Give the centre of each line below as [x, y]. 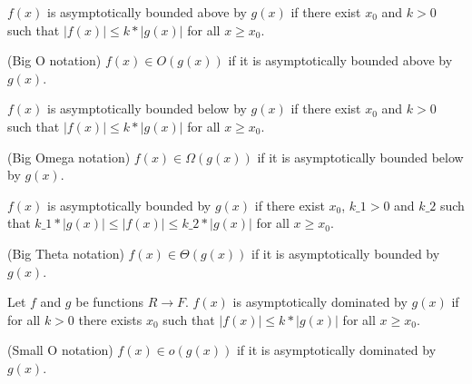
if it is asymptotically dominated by [336, 350]
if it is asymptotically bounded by [346, 253]
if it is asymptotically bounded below [360, 157]
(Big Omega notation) [69, 157]
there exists [110, 319]
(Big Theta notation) [66, 253]
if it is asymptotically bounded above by [340, 60]
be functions [109, 302]
